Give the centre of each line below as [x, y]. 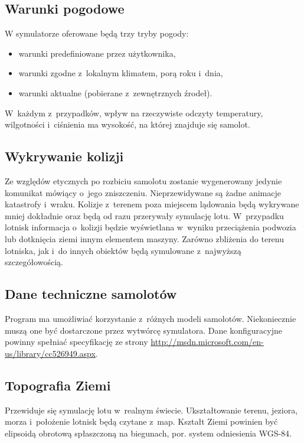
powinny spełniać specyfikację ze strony [76, 342]
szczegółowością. [34, 262]
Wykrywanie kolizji [64, 156]
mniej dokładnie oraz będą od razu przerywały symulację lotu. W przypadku [144, 215]
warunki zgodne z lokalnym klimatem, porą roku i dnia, [121, 73]
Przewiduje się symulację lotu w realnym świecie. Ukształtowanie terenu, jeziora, [151, 410]
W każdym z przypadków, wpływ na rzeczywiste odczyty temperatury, [134, 113]
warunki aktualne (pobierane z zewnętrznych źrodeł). [115, 92]
